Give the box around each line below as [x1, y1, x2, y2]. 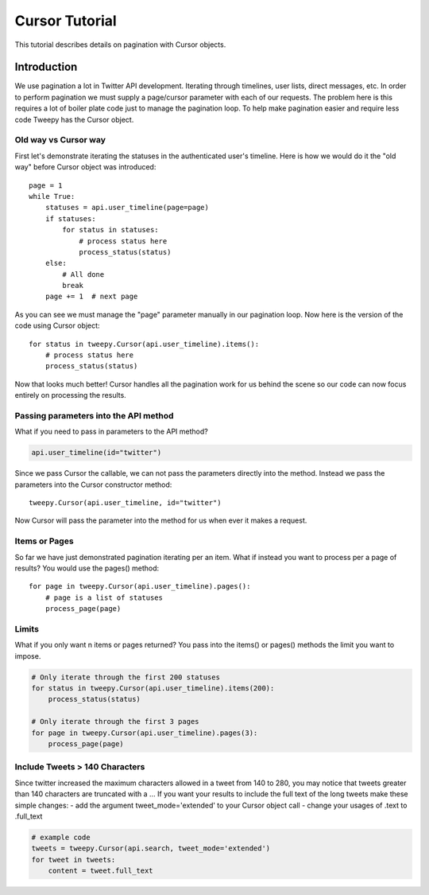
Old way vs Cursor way [14, 134, 106, 146]
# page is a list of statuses [44, 593, 163, 602]
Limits [14, 623, 40, 634]
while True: [29, 192, 75, 200]
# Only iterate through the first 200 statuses [31, 672, 220, 682]
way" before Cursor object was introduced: [14, 162, 157, 172]
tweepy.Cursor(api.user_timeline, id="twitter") [29, 498, 222, 508]
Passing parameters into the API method [14, 410, 174, 421]
